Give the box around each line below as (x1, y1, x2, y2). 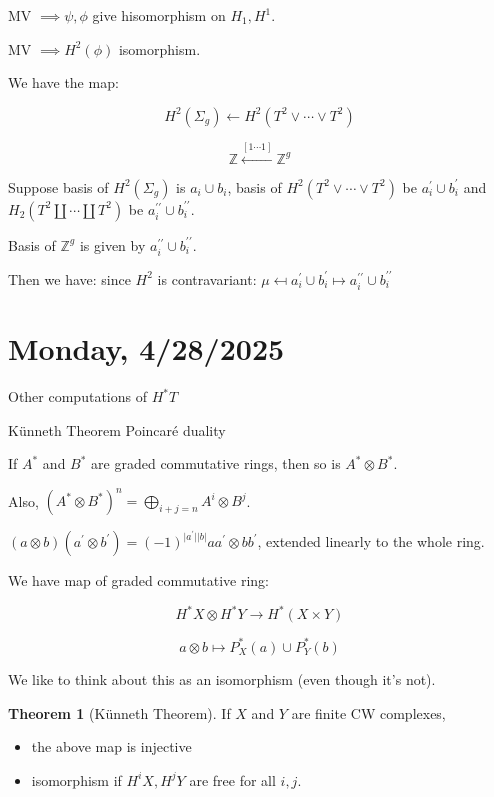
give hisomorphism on (92, 5, 226, 25)
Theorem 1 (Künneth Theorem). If (8, 702, 231, 723)
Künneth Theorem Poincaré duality (8, 419, 226, 440)
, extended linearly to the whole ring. (257, 531, 485, 552)
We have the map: (8, 72, 119, 93)
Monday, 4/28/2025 (8, 328, 285, 369)
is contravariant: (157, 268, 257, 289)
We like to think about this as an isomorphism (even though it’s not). (8, 668, 436, 689)
